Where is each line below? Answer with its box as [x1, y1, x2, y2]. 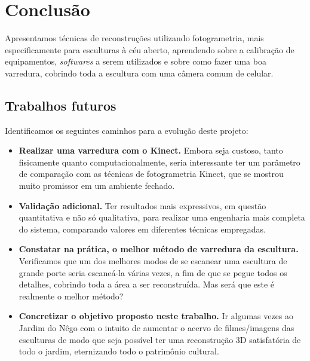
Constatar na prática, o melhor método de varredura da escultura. [19, 243, 299, 255]
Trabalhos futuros [5, 96, 116, 114]
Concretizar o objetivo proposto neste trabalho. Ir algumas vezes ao [19, 310, 294, 322]
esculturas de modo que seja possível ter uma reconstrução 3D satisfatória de [19, 333, 301, 345]
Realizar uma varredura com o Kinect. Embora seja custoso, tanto [19, 144, 283, 157]
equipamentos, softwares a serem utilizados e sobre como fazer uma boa [5, 55, 266, 68]
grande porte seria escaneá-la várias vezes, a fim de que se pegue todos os [19, 266, 287, 279]
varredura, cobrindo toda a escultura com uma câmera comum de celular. [5, 66, 274, 79]
